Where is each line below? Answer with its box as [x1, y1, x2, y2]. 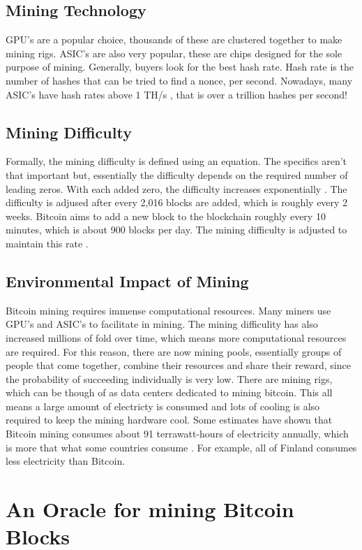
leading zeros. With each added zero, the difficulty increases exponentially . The [6, 181, 347, 196]
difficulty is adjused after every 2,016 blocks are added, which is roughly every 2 [6, 195, 348, 210]
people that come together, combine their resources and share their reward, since [6, 358, 351, 372]
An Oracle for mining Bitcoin [6, 495, 294, 523]
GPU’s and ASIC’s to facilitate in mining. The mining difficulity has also [6, 317, 318, 331]
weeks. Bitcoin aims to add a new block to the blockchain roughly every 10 [6, 208, 326, 223]
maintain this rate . [6, 236, 89, 250]
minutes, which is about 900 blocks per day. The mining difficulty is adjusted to [6, 222, 347, 237]
